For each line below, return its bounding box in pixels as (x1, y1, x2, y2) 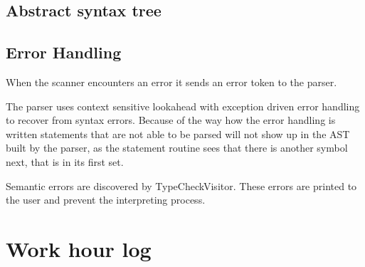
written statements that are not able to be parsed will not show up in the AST (6, 126, 350, 141)
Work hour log (6, 234, 152, 263)
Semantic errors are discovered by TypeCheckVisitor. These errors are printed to (6, 178, 357, 193)
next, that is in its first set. (6, 154, 124, 169)
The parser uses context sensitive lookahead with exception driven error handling (6, 98, 360, 113)
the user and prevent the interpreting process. (6, 192, 206, 207)
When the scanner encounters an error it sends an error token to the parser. (6, 74, 337, 89)
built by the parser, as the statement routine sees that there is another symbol (6, 140, 348, 155)
